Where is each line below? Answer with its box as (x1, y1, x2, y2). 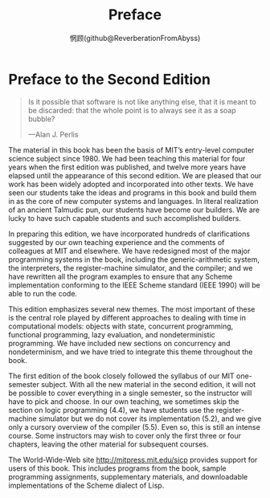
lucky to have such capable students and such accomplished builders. (8, 213, 241, 222)
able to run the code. (8, 288, 78, 298)
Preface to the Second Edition (8, 70, 211, 88)
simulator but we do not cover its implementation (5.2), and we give (39, 414, 262, 423)
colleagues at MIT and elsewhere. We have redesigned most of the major (8, 246, 251, 255)
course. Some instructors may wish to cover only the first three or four (8, 431, 241, 440)
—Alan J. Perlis (27, 129, 79, 139)
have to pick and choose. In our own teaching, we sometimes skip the (8, 396, 239, 406)
